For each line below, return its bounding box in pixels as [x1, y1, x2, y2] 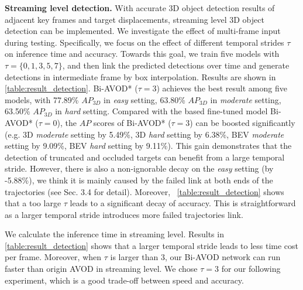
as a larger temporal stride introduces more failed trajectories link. [5, 208, 243, 220]
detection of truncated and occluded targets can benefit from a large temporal [5, 151, 285, 163]
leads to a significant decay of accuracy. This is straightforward [70, 197, 296, 209]
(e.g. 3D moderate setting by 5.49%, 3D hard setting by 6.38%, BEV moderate [5, 128, 284, 140]
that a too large [5, 197, 61, 209]
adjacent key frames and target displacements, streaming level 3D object [5, 13, 264, 25]
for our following [221, 262, 281, 275]
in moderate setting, [210, 93, 281, 105]
